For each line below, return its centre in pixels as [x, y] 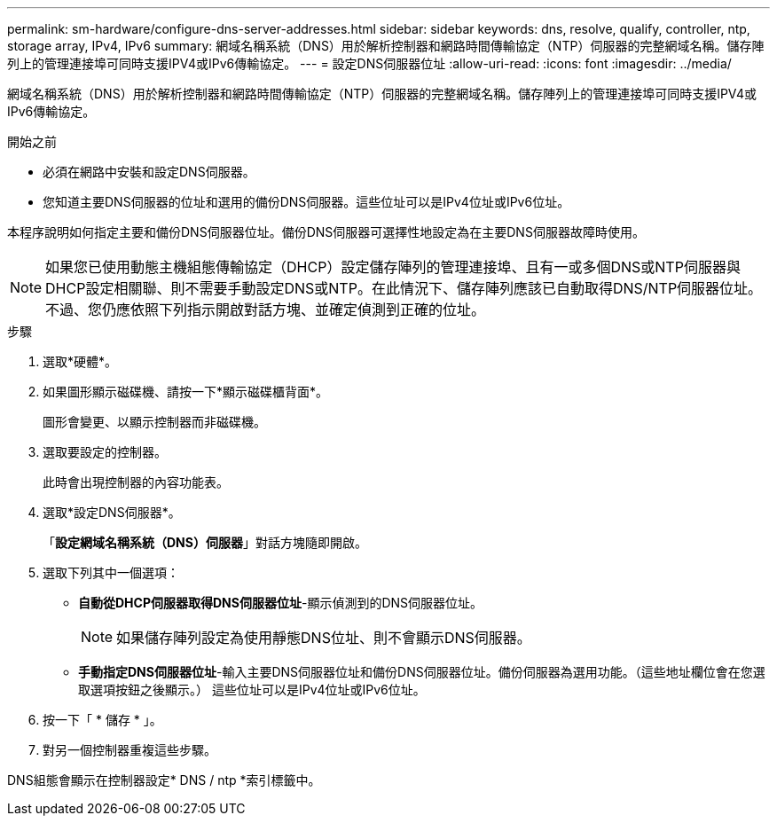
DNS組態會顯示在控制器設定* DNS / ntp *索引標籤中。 [164, 780]
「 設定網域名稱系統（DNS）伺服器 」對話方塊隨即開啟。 [205, 542]
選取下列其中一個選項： [111, 572]
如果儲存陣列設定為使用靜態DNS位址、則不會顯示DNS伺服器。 [324, 638]
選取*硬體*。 [80, 361]
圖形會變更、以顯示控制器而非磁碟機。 [154, 422]
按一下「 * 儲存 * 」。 [102, 720]
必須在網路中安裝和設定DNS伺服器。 [149, 172]
